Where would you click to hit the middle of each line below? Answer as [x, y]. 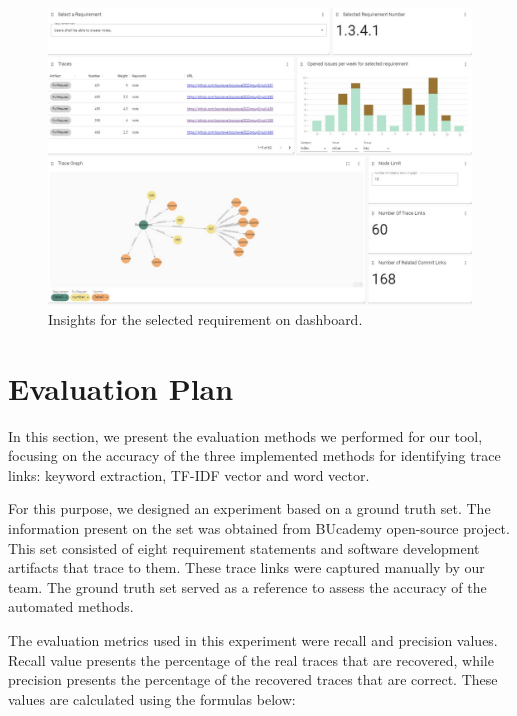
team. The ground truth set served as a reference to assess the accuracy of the [247, 586]
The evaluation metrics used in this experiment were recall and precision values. [253, 639]
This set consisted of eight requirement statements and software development [244, 547]
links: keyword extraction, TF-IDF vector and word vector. [189, 474]
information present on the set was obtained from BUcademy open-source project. [259, 527]
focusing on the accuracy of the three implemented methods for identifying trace [254, 455]
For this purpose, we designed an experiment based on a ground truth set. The [249, 508]
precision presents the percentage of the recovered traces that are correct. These [253, 679]
